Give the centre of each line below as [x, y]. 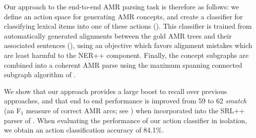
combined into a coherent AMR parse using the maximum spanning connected [123, 65]
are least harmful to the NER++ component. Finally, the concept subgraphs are [126, 55]
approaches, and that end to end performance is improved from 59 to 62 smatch [125, 101]
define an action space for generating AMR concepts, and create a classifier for [124, 16]
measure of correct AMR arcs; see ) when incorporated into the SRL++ [135, 110]
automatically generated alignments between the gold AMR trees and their [118, 35]
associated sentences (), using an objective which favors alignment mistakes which [128, 45]
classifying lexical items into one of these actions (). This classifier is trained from [128, 26]
